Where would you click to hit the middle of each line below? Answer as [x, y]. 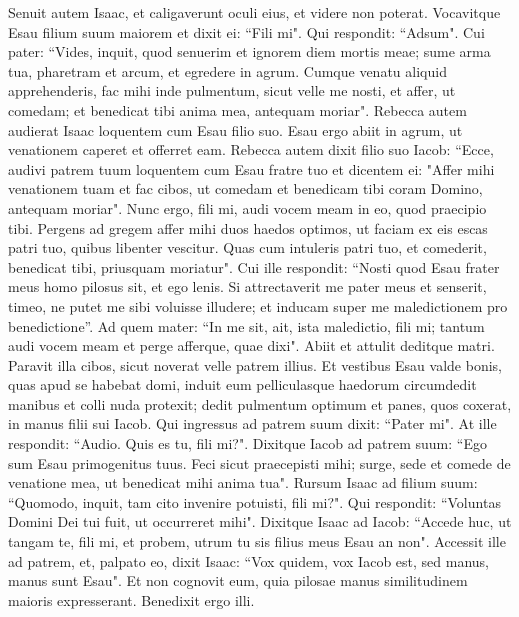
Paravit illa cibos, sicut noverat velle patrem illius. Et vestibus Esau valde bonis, [255, 364]
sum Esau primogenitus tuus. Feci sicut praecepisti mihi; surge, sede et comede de [259, 462]
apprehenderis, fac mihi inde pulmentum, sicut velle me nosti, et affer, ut [232, 90]
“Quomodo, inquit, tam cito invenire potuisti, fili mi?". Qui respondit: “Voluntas [254, 501]
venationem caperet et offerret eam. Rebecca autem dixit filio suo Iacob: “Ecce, [251, 149]
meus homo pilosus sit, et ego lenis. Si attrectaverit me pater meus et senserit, [247, 286]
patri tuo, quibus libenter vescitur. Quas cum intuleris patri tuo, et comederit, [247, 247]
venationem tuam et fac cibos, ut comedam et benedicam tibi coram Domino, [245, 188]
